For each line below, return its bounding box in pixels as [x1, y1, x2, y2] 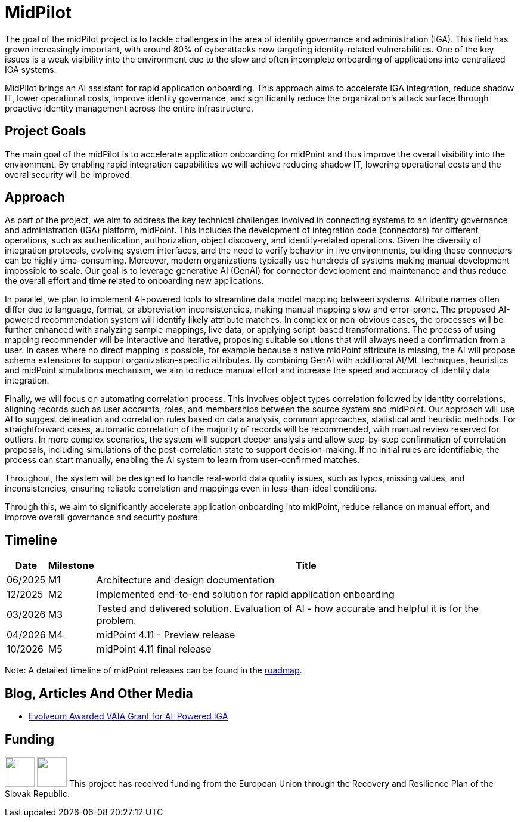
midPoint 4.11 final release [96, 643, 212, 656]
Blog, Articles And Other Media [5, 685, 193, 701]
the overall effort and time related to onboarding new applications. [5, 276, 264, 286]
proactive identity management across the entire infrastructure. [5, 103, 254, 113]
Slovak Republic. [5, 788, 70, 799]
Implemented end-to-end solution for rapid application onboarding [96, 588, 395, 601]
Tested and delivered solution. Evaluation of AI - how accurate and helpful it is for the [96, 602, 479, 615]
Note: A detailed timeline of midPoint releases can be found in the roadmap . [5, 665, 302, 676]
